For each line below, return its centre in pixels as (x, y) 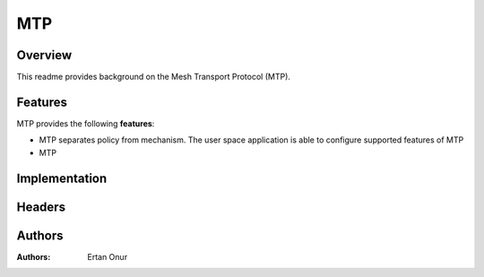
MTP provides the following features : (86, 123)
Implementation (62, 178)
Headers (41, 207)
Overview (44, 55)
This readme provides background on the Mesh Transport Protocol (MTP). (154, 77)
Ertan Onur (108, 256)
